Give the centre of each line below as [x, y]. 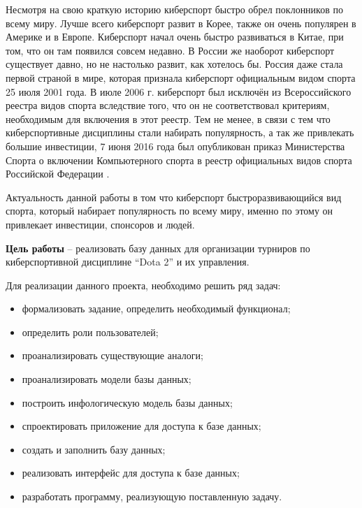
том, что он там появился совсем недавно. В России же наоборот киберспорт [170, 50]
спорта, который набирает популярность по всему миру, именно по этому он [169, 211]
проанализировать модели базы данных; [107, 379]
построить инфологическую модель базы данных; [127, 402]
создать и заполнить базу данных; [94, 449]
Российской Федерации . [58, 174]
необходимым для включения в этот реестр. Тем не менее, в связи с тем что [168, 118]
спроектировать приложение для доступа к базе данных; [142, 426]
